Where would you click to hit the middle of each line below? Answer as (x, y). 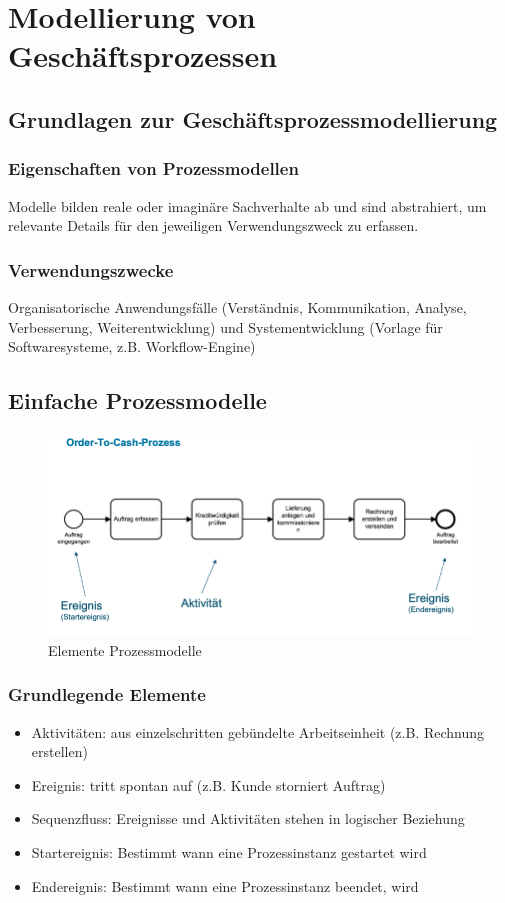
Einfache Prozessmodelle (137, 400)
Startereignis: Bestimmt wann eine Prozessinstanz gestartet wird (229, 851)
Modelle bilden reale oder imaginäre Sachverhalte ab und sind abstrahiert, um (247, 205)
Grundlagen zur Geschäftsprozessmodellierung (253, 118)
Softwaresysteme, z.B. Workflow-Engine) (132, 346)
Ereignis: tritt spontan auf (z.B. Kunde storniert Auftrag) (208, 784)
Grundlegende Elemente (107, 694)
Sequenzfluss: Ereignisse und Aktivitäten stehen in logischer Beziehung (248, 818)
